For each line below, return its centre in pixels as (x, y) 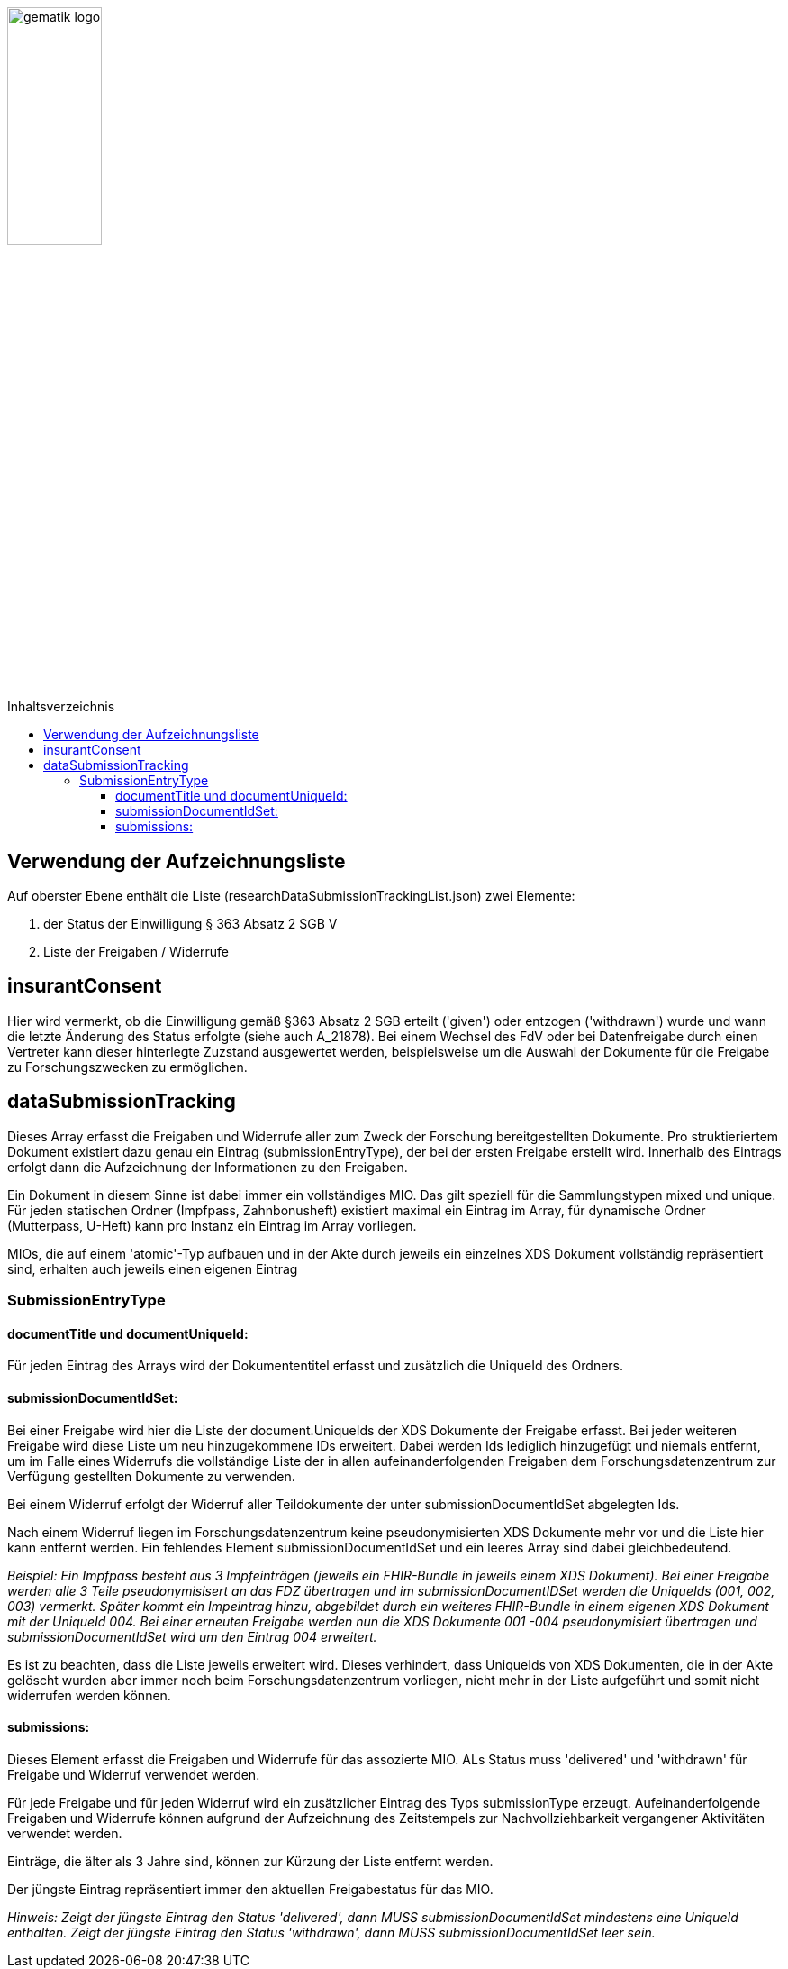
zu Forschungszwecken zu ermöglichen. (127, 1067)
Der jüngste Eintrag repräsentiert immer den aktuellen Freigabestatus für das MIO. (250, 1889)
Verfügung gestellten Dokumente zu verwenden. (151, 1476)
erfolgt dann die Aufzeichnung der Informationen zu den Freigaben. (208, 1167)
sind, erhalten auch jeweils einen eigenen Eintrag (153, 1268)
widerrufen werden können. (89, 1695)
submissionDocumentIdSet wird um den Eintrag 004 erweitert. (192, 1636)
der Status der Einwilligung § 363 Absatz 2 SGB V (190, 924)
